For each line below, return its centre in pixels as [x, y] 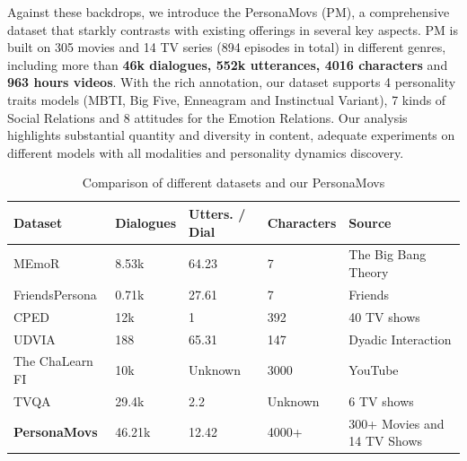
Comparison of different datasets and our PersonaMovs [233, 183]
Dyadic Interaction [400, 339]
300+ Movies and [397, 423]
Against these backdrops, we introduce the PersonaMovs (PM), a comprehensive [229, 12]
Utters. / [217, 213]
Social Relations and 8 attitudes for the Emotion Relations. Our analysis [207, 117]
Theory [369, 271]
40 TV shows [384, 316]
